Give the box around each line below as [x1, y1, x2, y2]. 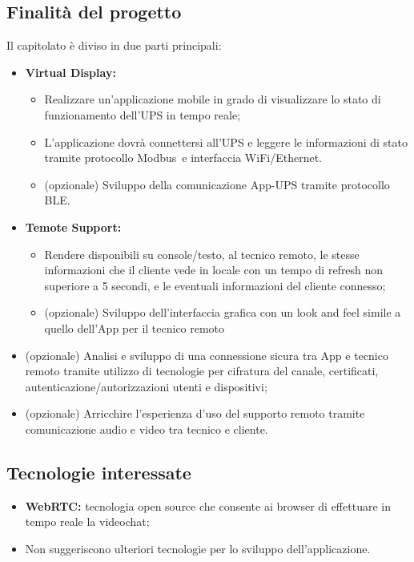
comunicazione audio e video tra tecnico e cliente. [25, 420, 268, 437]
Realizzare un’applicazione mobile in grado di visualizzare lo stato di [44, 91, 381, 107]
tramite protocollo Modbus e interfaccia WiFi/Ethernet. [44, 149, 322, 166]
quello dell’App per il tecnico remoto [44, 319, 225, 336]
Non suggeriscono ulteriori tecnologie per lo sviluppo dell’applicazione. [25, 540, 371, 556]
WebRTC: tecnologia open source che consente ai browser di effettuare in [25, 497, 391, 514]
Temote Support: [25, 218, 122, 235]
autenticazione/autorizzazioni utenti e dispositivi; [25, 378, 267, 394]
